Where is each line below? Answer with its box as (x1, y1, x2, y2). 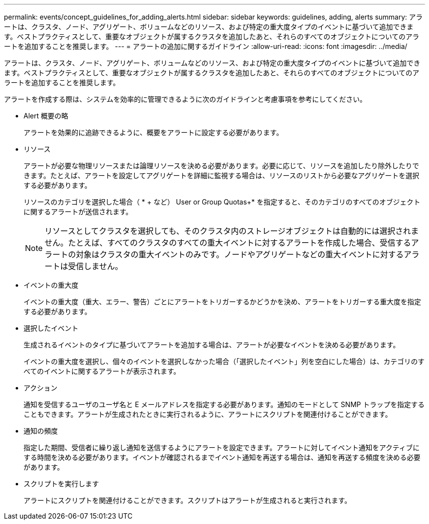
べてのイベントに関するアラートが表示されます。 (24, 367, 181, 375)
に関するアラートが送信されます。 (24, 207, 133, 216)
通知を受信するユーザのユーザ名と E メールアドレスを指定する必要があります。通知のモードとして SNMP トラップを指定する (24, 400, 425, 409)
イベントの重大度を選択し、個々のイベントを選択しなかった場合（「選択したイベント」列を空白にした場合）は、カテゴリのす (24, 357, 425, 365)
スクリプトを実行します (24, 479, 99, 488)
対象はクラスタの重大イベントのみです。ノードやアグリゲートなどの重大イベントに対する (76, 250, 404, 259)
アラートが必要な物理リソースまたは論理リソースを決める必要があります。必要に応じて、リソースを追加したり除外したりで (24, 161, 419, 170)
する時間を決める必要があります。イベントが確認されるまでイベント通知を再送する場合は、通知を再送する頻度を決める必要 (24, 453, 421, 461)
